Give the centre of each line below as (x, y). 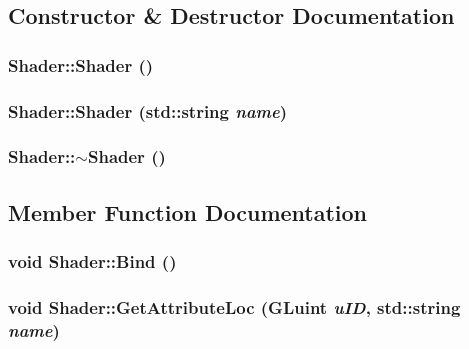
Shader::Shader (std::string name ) (148, 110)
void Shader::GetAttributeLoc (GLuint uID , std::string (234, 306)
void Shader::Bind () (92, 261)
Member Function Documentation (188, 211)
